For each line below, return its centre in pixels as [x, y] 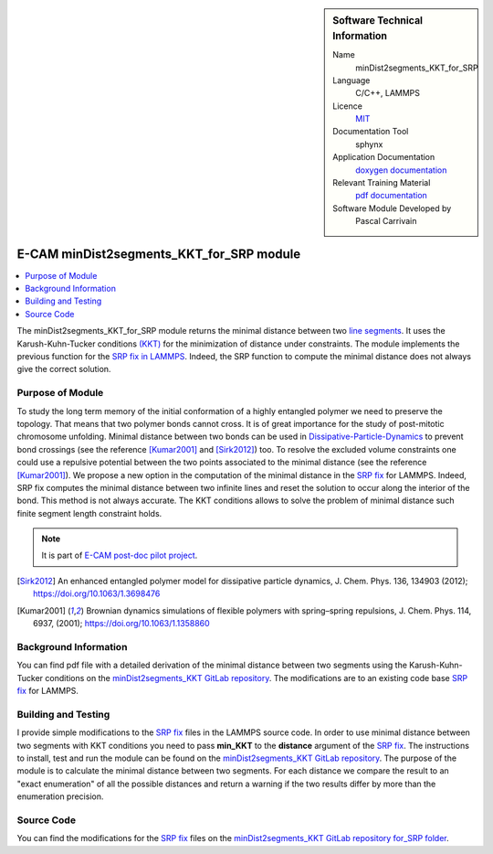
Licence [347, 106]
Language [351, 80]
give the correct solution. [64, 369]
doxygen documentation [401, 170]
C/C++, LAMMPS [388, 93]
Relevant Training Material [382, 183]
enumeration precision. [60, 796]
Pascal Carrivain [386, 221]
